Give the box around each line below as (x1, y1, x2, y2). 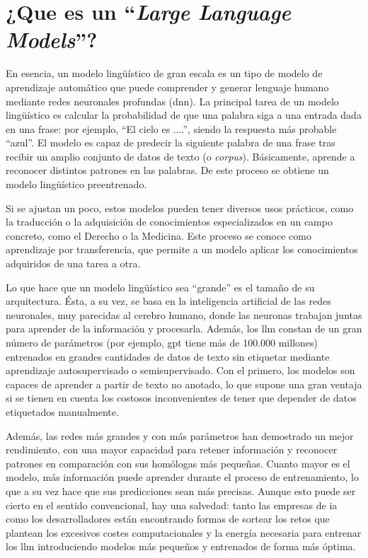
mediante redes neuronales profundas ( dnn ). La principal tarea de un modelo (6, 93, 339, 108)
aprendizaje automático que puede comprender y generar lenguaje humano (6, 79, 329, 94)
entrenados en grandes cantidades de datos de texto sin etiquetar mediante (6, 349, 330, 364)
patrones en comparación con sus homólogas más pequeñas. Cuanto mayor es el (6, 455, 350, 470)
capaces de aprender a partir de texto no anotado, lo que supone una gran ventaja (6, 376, 362, 391)
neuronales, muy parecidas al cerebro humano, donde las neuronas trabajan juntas (6, 307, 362, 322)
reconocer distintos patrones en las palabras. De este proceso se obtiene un (6, 163, 329, 178)
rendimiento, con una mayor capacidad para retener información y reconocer (6, 442, 338, 457)
